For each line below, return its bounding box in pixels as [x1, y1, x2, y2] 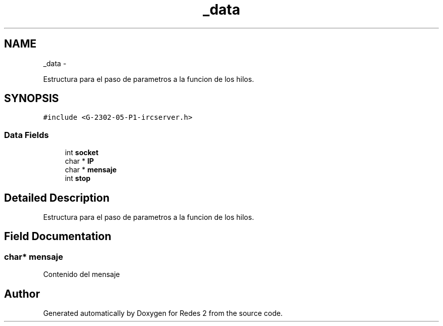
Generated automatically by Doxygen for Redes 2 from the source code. [43, 309, 283, 318]
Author [4, 287, 40, 300]
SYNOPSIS [4, 92, 59, 105]
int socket [65, 148, 99, 157]
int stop [65, 174, 91, 183]
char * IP [65, 157, 94, 166]
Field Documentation [4, 230, 111, 243]
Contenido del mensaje [43, 270, 120, 279]
